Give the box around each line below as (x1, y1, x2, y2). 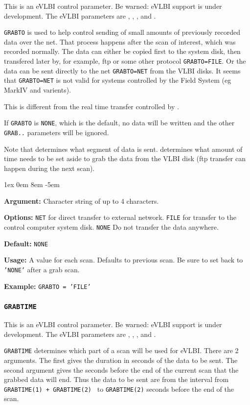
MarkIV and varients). (4, 85, 71, 95)
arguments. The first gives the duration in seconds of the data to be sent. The (4, 355, 238, 365)
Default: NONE (4, 238, 48, 248)
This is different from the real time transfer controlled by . (4, 101, 179, 111)
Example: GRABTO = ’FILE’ (4, 281, 91, 291)
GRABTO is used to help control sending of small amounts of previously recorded (4, 27, 241, 37)
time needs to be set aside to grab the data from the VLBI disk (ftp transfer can (4, 153, 246, 164)
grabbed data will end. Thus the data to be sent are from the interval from (4, 374, 229, 384)
